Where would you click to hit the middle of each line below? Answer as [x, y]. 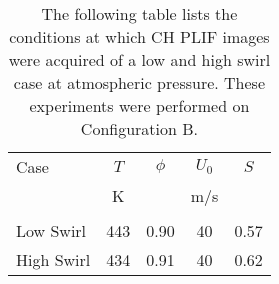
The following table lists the [139, 13]
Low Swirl [51, 230]
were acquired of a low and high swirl [139, 59]
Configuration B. [139, 128]
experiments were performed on [139, 105]
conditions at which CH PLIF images [139, 36]
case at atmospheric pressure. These [139, 82]
